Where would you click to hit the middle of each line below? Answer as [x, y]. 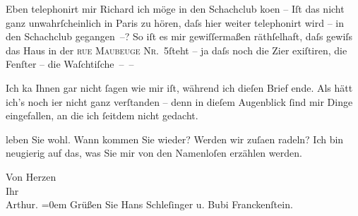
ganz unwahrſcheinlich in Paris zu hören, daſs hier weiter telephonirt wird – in [175, 22]
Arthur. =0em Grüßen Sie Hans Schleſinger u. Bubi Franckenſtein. [149, 204]
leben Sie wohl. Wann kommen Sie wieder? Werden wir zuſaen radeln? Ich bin [175, 139]
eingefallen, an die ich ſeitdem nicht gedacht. [102, 115]
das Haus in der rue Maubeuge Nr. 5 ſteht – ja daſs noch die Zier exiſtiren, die [177, 50]
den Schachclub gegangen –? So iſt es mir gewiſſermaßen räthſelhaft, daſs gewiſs [179, 36]
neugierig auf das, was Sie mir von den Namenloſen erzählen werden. [154, 153]
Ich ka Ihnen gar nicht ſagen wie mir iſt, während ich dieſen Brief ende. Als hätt [179, 87]
